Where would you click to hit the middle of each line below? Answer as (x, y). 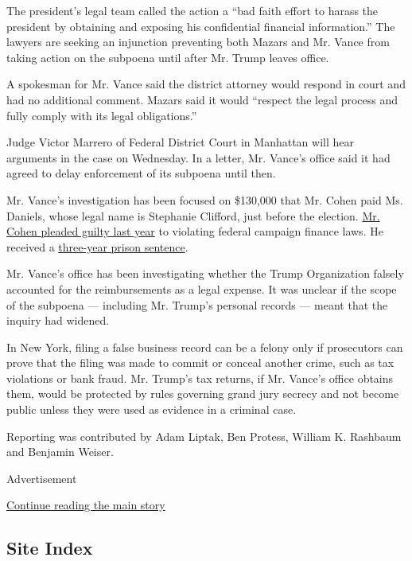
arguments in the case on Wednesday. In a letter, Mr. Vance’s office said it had (198, 157)
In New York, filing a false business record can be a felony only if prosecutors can (205, 347)
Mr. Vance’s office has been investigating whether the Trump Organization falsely (205, 273)
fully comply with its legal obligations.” (102, 115)
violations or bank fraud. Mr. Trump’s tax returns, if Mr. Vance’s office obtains (200, 378)
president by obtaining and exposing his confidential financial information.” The (201, 26)
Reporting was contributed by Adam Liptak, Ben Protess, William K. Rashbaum (204, 436)
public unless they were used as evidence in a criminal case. (152, 409)
